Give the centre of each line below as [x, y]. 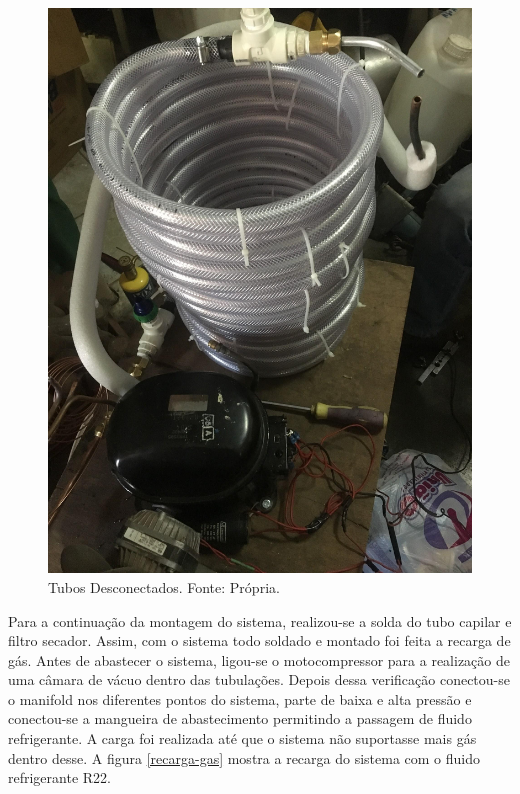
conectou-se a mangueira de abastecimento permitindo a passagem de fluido [240, 718]
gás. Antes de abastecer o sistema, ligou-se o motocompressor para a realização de [259, 659]
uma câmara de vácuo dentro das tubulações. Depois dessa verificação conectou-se [259, 679]
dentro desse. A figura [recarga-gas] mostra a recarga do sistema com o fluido [244, 757]
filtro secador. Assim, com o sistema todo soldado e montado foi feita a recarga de [259, 640]
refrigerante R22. [59, 777]
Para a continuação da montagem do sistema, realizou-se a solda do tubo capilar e [260, 620]
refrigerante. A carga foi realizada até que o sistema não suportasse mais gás [242, 738]
